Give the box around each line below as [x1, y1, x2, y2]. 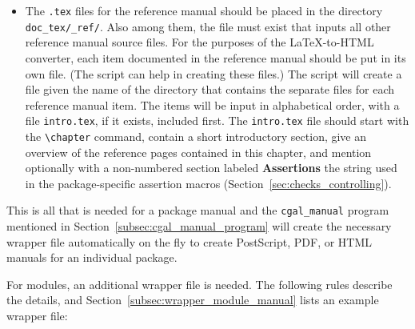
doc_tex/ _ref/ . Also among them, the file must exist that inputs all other [25, 18, 391, 34]
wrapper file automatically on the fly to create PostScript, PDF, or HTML [6, 233, 373, 250]
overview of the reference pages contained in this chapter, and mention [25, 143, 372, 160]
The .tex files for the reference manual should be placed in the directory [25, 2, 383, 18]
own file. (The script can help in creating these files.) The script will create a [25, 65, 402, 82]
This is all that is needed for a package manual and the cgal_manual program [6, 202, 389, 219]
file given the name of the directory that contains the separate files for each [25, 81, 394, 98]
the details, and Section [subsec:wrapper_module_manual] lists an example [6, 291, 379, 308]
